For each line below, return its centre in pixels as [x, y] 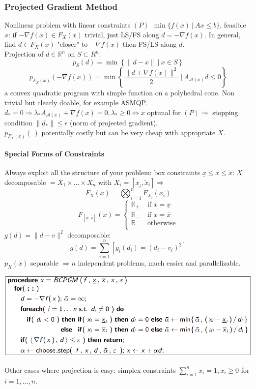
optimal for [164, 112]
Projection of [24, 54]
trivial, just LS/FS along [122, 34]
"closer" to [72, 44]
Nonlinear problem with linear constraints [68, 25]
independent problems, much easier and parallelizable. [159, 263]
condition [18, 123]
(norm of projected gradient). [114, 123]
